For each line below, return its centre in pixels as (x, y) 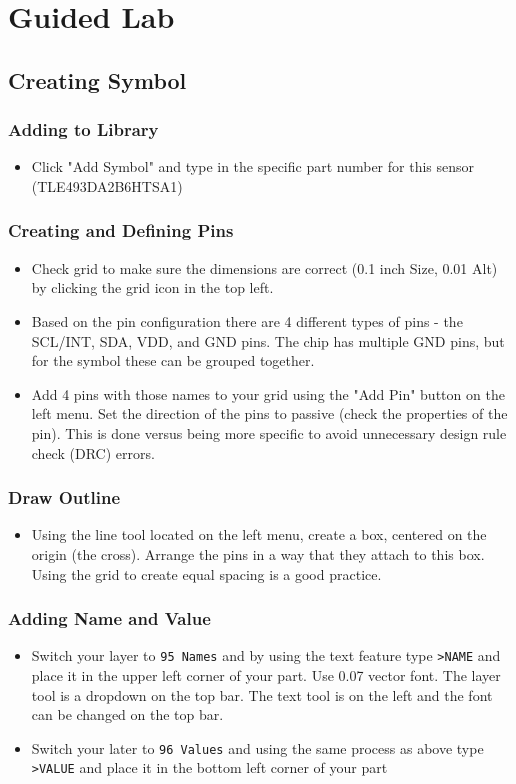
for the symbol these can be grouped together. (173, 360)
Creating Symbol (97, 79)
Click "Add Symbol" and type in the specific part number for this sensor (253, 166)
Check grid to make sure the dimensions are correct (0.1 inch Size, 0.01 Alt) (264, 267)
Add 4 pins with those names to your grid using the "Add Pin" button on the (268, 393)
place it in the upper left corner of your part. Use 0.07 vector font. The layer (266, 675)
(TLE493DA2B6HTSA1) (107, 185)
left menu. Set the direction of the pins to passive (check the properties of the (269, 413)
